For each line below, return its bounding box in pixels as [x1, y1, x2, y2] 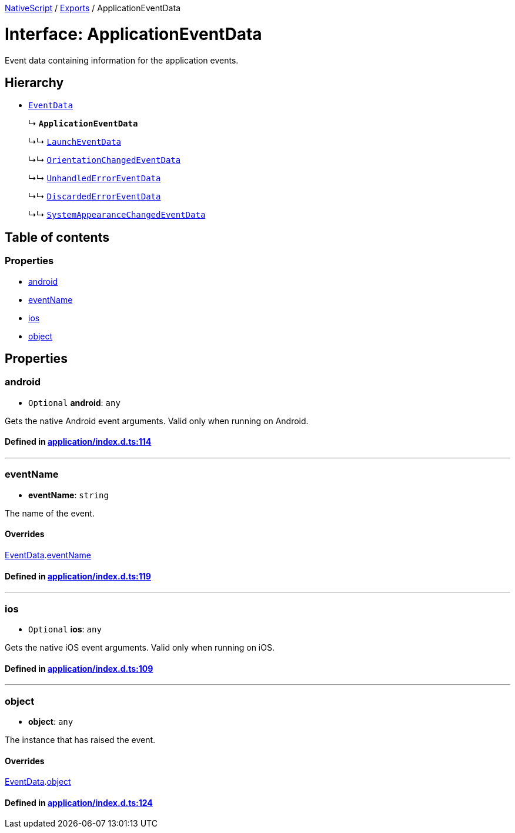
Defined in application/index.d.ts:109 [5, 663, 153, 674]
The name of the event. [5, 508, 95, 518]
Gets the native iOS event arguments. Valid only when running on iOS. [5, 642, 275, 652]
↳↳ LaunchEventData [28, 136, 122, 147]
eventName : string [28, 489, 109, 500]
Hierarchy [5, 75, 64, 90]
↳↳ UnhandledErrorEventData [28, 173, 161, 184]
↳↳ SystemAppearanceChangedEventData [28, 209, 206, 220]
